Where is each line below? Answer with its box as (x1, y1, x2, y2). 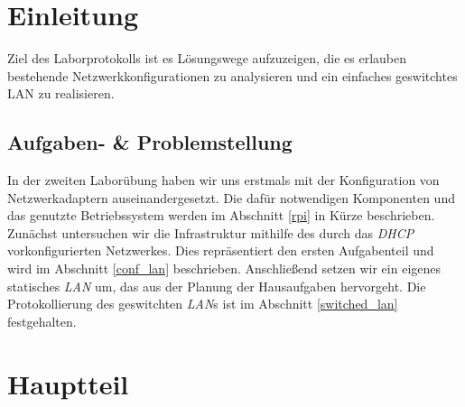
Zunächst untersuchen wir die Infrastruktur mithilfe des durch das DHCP (7, 223, 414, 242)
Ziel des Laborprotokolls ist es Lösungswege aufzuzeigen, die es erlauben (7, 49, 407, 68)
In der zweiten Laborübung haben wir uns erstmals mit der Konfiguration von (7, 171, 440, 190)
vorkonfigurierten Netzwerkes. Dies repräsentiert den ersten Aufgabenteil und (7, 241, 434, 260)
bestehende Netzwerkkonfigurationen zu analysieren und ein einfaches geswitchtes (7, 66, 458, 85)
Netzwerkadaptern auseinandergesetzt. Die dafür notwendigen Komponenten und (7, 188, 455, 207)
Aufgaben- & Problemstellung (7, 128, 293, 156)
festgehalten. (7, 311, 77, 330)
